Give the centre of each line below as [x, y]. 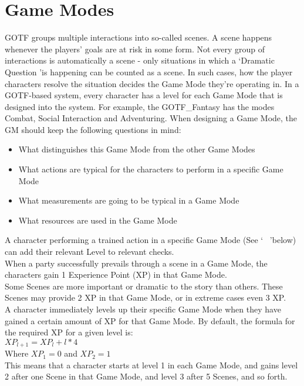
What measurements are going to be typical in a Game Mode [129, 200]
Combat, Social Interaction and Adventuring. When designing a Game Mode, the [151, 118]
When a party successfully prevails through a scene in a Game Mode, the [136, 263]
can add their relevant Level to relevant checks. [89, 252]
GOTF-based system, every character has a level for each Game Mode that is [144, 95]
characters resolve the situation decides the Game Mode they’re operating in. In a [152, 83]
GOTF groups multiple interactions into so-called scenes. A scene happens [139, 37]
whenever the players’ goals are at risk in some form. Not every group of [135, 49]
